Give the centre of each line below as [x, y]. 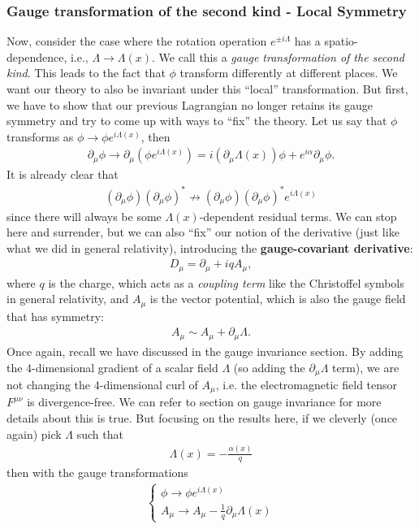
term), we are [366, 367]
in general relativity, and [68, 299]
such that [100, 434]
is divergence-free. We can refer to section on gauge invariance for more [204, 402]
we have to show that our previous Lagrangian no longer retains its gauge [190, 104]
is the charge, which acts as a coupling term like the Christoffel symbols [226, 282]
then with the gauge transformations [97, 473]
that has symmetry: [55, 316]
